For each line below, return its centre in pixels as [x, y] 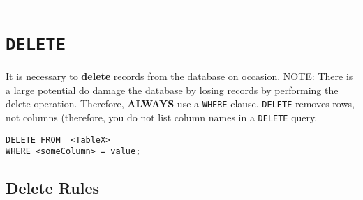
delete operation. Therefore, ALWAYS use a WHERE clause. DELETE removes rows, [180, 103]
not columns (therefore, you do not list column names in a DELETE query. [162, 117]
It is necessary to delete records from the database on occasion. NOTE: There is [179, 76]
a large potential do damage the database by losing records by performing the [172, 90]
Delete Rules [53, 188]
